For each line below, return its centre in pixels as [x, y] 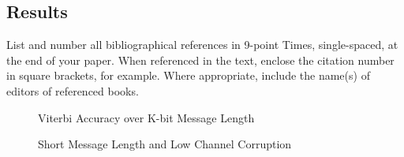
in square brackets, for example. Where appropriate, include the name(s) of [188, 75]
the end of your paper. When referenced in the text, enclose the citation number [200, 60]
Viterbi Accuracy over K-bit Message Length [146, 117]
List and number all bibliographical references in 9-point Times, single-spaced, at [202, 45]
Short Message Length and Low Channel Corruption [165, 144]
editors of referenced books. [73, 90]
